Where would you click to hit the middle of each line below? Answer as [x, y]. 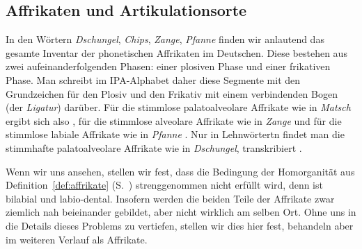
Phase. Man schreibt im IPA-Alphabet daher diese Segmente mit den [153, 79]
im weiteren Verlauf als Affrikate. [77, 239]
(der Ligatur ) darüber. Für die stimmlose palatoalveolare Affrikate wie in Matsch [178, 107]
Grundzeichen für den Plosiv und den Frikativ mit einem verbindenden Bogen [172, 93]
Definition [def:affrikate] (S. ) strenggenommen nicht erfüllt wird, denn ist [164, 185]
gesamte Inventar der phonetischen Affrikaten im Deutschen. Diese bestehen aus [176, 52]
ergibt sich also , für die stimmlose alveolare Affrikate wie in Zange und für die [174, 120]
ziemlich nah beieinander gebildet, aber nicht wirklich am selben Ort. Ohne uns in [181, 212]
